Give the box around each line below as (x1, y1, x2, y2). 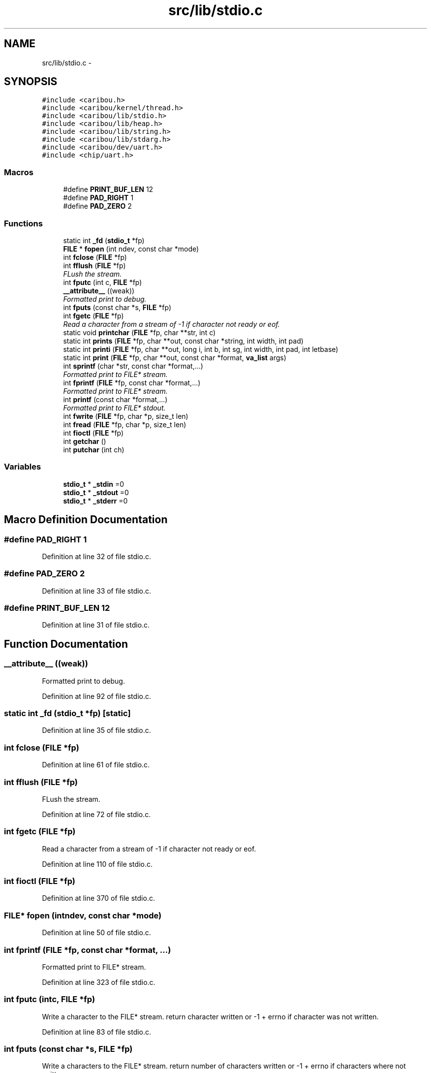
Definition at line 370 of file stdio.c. (42, 894, 155, 903)
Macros (4, 167, 33, 177)
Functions (4, 218, 43, 228)
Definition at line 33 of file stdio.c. (42, 586, 152, 595)
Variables (4, 462, 41, 472)
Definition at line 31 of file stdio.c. (42, 621, 150, 630)
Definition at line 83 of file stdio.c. (42, 1027, 152, 1036)
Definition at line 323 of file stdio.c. (42, 978, 155, 986)
